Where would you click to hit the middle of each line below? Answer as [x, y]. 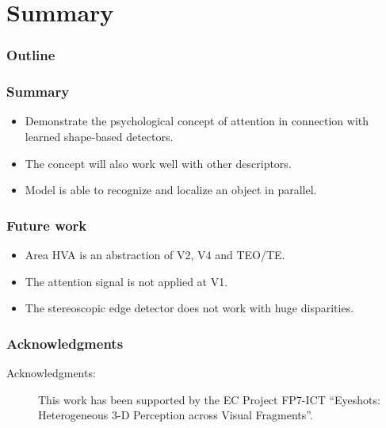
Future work [47, 225]
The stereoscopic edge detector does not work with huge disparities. [189, 308]
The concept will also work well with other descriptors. [158, 163]
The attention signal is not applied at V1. [126, 281]
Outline [31, 55]
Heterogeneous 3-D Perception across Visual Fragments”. [176, 415]
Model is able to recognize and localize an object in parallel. [171, 190]
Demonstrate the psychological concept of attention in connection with [197, 121]
